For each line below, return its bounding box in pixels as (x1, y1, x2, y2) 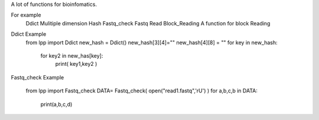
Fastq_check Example (11, 74, 64, 81)
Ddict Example (11, 31, 47, 38)
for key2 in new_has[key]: (40, 52, 103, 59)
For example (11, 12, 41, 19)
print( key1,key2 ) (55, 61, 97, 68)
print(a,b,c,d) (40, 101, 73, 108)
